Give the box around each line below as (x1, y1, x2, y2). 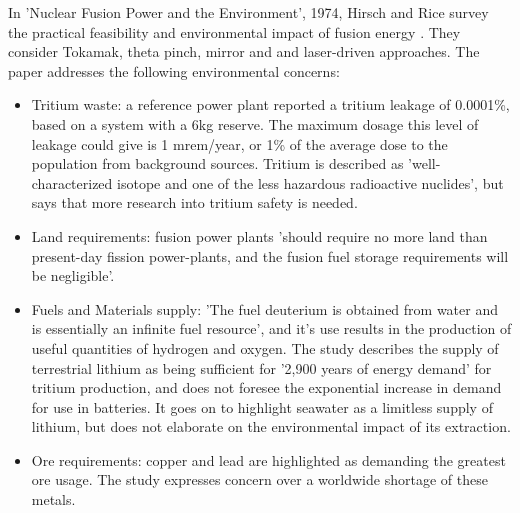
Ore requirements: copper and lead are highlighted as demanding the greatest (31, 449, 506, 470)
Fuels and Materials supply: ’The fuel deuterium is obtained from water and (31, 298, 498, 319)
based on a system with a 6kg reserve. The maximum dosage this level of (31, 113, 479, 134)
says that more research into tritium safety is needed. (31, 192, 358, 213)
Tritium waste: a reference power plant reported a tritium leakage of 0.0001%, (31, 94, 510, 115)
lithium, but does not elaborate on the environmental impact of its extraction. (31, 416, 511, 437)
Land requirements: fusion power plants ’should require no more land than (31, 225, 488, 246)
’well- (408, 153, 441, 174)
